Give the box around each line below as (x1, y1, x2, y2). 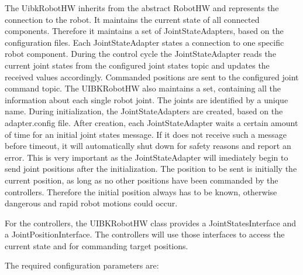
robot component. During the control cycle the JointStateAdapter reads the (5, 47, 276, 60)
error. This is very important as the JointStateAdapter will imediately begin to (5, 151, 288, 163)
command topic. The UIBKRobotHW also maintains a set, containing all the (5, 82, 281, 94)
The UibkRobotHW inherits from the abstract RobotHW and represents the (5, 2, 279, 13)
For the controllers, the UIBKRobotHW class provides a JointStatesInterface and (5, 216, 296, 229)
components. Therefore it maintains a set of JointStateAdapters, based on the (5, 25, 284, 37)
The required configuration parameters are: (5, 259, 159, 271)
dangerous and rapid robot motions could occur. (5, 197, 178, 209)
